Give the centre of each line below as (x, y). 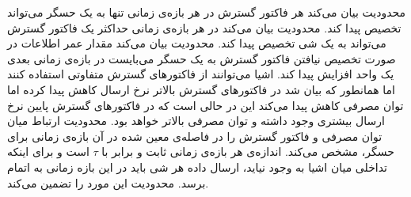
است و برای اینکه (48, 152)
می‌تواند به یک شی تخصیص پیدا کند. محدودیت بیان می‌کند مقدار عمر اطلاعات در (197, 43)
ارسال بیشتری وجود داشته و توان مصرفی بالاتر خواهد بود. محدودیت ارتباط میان (196, 121)
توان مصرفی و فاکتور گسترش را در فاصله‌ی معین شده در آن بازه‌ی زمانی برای (195, 136)
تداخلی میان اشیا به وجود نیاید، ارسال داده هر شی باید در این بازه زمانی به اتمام (197, 167)
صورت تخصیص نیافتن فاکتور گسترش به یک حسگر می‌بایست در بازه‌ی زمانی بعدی (202, 58)
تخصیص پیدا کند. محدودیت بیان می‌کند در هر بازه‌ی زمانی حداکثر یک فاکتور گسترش (204, 27)
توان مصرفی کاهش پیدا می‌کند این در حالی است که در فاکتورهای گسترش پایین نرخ (205, 105)
